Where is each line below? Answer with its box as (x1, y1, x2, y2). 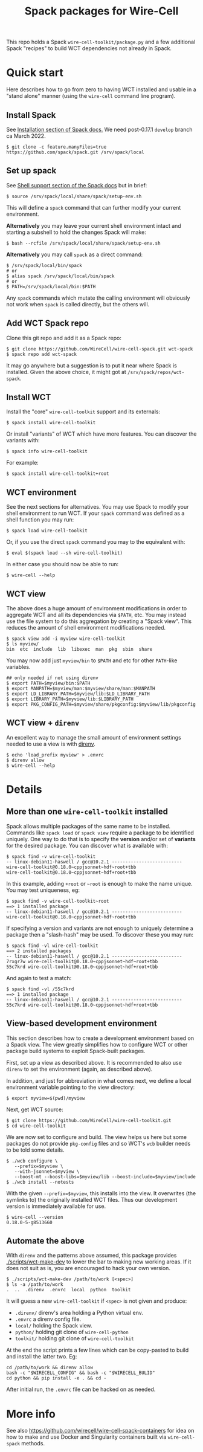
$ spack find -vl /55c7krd (6, 986, 74, 992)
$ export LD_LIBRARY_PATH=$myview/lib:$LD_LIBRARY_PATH (6, 691, 150, 697)
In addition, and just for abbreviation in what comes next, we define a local (6, 1077, 192, 1084)
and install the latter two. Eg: (6, 1353, 77, 1360)
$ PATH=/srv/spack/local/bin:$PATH (6, 283, 96, 289)
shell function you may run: (6, 516, 74, 523)
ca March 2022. (6, 132, 47, 140)
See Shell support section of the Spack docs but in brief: (6, 181, 147, 189)
